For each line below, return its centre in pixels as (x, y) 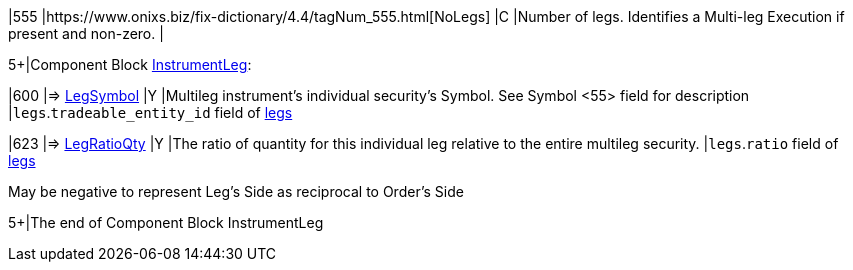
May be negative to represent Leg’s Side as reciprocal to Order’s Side (236, 191)
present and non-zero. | (86, 33)
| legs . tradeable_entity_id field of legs (150, 112)
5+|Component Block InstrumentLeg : (130, 64)
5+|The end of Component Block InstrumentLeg (166, 222)
